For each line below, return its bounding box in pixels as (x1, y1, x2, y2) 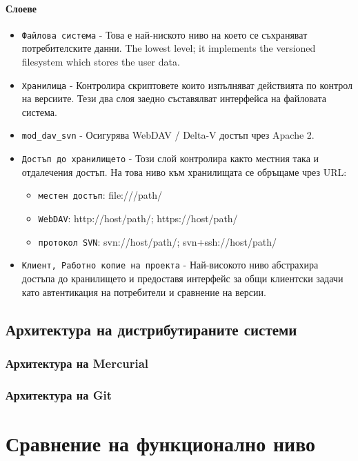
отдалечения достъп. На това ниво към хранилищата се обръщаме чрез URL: (21, 164, 347, 179)
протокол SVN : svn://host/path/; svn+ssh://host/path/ (38, 234, 277, 248)
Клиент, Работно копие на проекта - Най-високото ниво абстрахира (21, 257, 319, 272)
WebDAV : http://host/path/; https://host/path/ (38, 211, 238, 226)
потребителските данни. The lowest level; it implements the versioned (21, 41, 316, 55)
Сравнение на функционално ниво (6, 429, 316, 457)
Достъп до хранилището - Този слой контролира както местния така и (21, 151, 319, 166)
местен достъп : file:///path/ (38, 188, 163, 202)
